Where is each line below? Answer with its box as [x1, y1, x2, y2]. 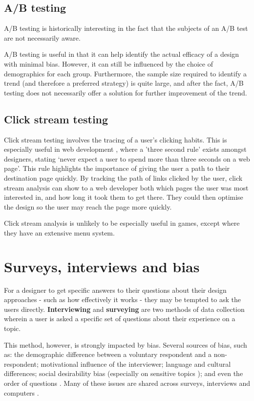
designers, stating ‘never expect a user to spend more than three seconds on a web [4, 153, 250, 164]
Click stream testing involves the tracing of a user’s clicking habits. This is [4, 134, 227, 144]
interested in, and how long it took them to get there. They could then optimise [4, 192, 243, 202]
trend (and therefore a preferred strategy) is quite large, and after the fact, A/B [4, 78, 244, 88]
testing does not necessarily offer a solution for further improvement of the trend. [4, 87, 247, 97]
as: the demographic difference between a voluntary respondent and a [4, 349, 212, 359]
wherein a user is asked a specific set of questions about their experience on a [4, 313, 235, 324]
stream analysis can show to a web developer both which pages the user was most [4, 182, 249, 192]
